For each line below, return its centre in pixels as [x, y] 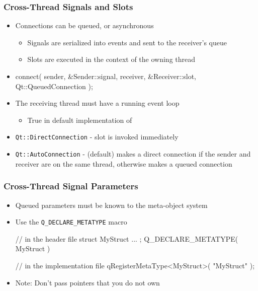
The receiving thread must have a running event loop [97, 103]
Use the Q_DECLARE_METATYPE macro [71, 222]
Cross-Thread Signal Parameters [71, 186]
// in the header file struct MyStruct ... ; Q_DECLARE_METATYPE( [127, 238]
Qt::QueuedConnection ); [54, 86]
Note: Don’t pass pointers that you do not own [88, 282]
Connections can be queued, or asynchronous [84, 25]
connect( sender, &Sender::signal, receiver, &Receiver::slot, [106, 76]
